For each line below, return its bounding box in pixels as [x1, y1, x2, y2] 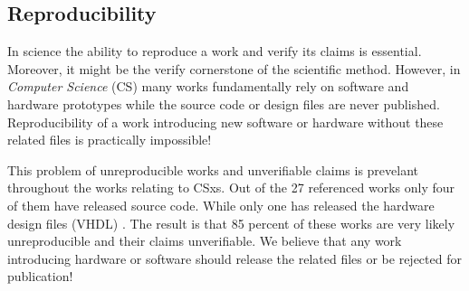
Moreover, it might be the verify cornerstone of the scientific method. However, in [7, 59, 461, 78]
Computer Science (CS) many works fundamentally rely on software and [7, 77, 409, 96]
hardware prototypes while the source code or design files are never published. [7, 94, 440, 113]
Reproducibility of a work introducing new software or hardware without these [7, 112, 444, 131]
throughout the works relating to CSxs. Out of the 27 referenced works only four [7, 178, 455, 197]
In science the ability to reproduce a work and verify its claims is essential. [7, 42, 422, 61]
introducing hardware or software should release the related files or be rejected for [7, 249, 462, 268]
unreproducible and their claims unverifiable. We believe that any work [7, 231, 402, 250]
